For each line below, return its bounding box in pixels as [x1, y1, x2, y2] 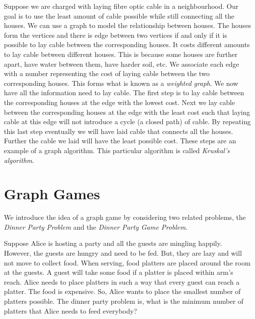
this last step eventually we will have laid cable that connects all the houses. [4, 126, 233, 136]
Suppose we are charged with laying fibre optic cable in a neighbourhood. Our [4, 1, 239, 11]
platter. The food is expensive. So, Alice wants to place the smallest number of [4, 286, 241, 296]
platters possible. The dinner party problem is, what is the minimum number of [4, 295, 244, 306]
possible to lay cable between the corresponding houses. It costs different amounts [4, 39, 250, 50]
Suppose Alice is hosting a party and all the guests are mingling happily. [4, 238, 222, 248]
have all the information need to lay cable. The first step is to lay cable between [4, 87, 244, 98]
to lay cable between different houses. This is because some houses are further [4, 49, 238, 59]
